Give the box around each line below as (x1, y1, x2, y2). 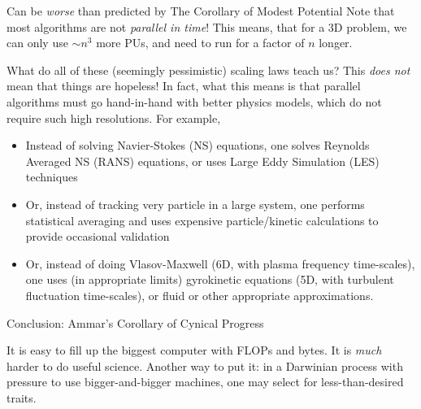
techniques (25, 168, 78, 185)
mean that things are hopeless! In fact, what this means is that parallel (7, 77, 361, 94)
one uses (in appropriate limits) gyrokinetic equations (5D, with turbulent (25, 271, 394, 288)
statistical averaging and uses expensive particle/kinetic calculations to (25, 211, 379, 228)
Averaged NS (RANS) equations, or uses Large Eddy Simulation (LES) (25, 152, 380, 169)
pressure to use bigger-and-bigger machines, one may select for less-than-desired (7, 373, 404, 390)
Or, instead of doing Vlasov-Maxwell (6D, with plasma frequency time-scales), (25, 255, 415, 272)
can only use (7, 34, 68, 51)
